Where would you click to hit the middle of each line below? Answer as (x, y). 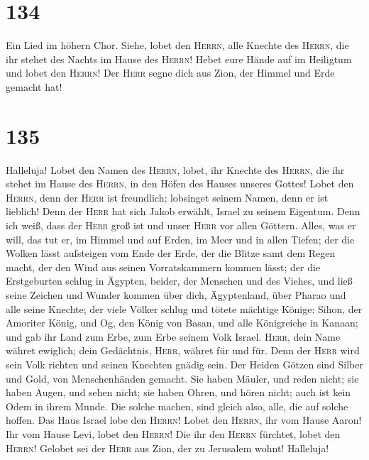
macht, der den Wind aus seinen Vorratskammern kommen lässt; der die (163, 267)
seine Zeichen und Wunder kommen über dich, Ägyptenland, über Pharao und (176, 294)
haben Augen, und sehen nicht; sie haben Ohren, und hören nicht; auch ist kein (178, 392)
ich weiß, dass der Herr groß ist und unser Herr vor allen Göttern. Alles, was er (181, 225)
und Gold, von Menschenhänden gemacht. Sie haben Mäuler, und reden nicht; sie (182, 378)
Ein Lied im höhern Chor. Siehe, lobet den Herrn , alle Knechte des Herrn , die (177, 45)
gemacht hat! (34, 86)
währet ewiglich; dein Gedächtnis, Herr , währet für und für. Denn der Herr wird (183, 350)
